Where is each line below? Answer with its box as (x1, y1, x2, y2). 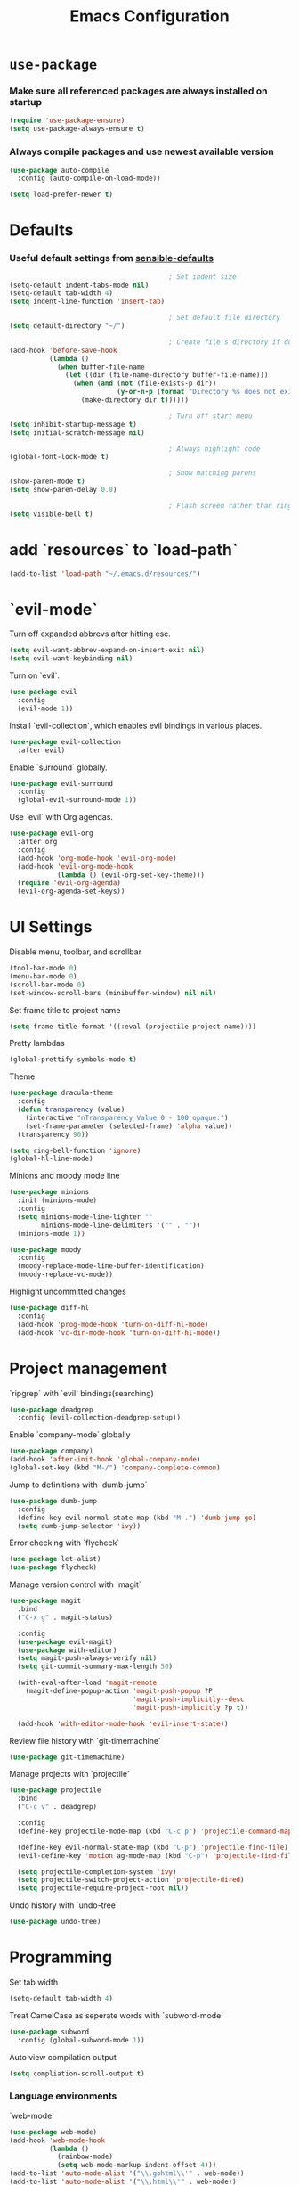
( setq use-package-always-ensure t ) (9, 125, 145, 134)
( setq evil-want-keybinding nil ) (9, 654, 133, 663)
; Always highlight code (168, 444, 261, 454)
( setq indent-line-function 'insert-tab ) (9, 297, 166, 307)
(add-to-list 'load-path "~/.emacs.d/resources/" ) (9, 569, 201, 578)
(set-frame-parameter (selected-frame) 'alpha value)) (25, 1121, 233, 1131)
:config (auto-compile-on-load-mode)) (17, 174, 162, 184)
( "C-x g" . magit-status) (17, 1613, 114, 1622)
